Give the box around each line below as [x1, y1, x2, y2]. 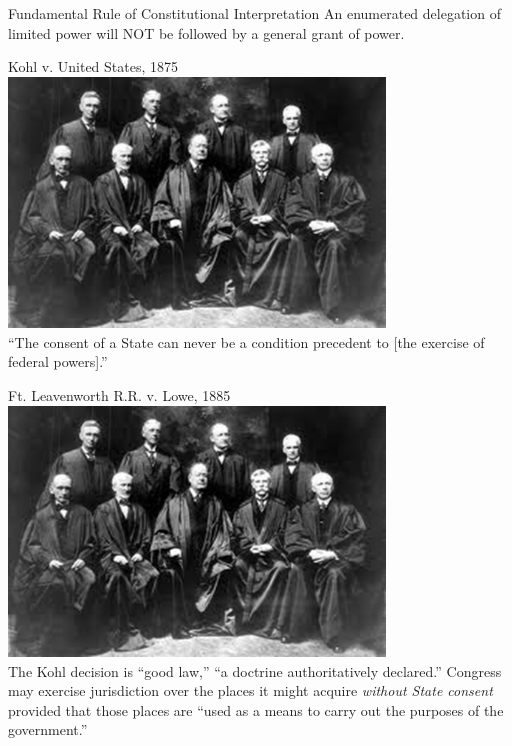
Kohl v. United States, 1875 [8, 56, 179, 77]
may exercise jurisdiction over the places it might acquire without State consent [8, 680, 493, 701]
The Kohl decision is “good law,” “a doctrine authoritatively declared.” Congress [8, 660, 502, 681]
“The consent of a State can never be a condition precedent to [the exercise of [8, 331, 485, 352]
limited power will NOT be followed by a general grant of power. [8, 22, 405, 43]
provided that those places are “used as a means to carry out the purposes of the [8, 699, 504, 720]
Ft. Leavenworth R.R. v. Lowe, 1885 [8, 384, 231, 405]
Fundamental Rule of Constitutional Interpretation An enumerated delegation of [8, 3, 501, 23]
